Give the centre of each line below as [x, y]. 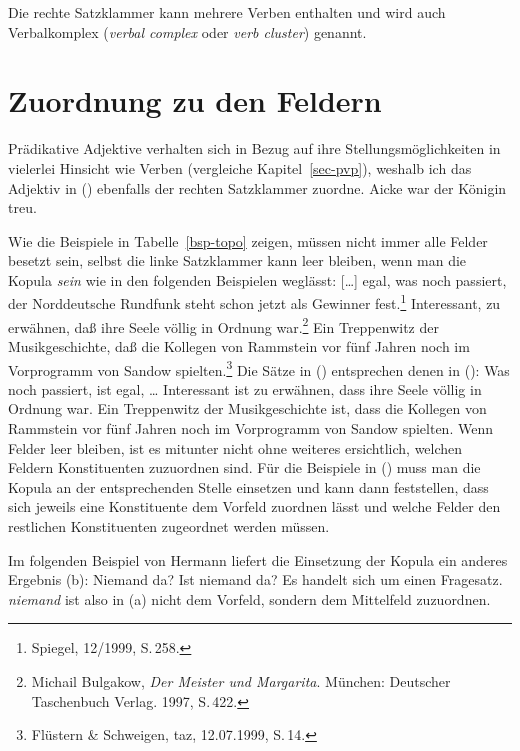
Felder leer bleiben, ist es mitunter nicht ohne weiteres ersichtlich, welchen [235, 447]
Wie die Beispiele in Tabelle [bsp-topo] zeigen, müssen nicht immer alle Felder [248, 240]
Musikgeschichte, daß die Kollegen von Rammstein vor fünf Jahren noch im [239, 345]
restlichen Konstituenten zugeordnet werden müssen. [169, 525]
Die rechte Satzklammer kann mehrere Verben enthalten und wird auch [227, 12]
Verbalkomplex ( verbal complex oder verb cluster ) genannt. [187, 31]
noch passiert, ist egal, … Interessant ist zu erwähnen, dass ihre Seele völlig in [245, 388]
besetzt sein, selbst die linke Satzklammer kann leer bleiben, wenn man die [237, 260]
